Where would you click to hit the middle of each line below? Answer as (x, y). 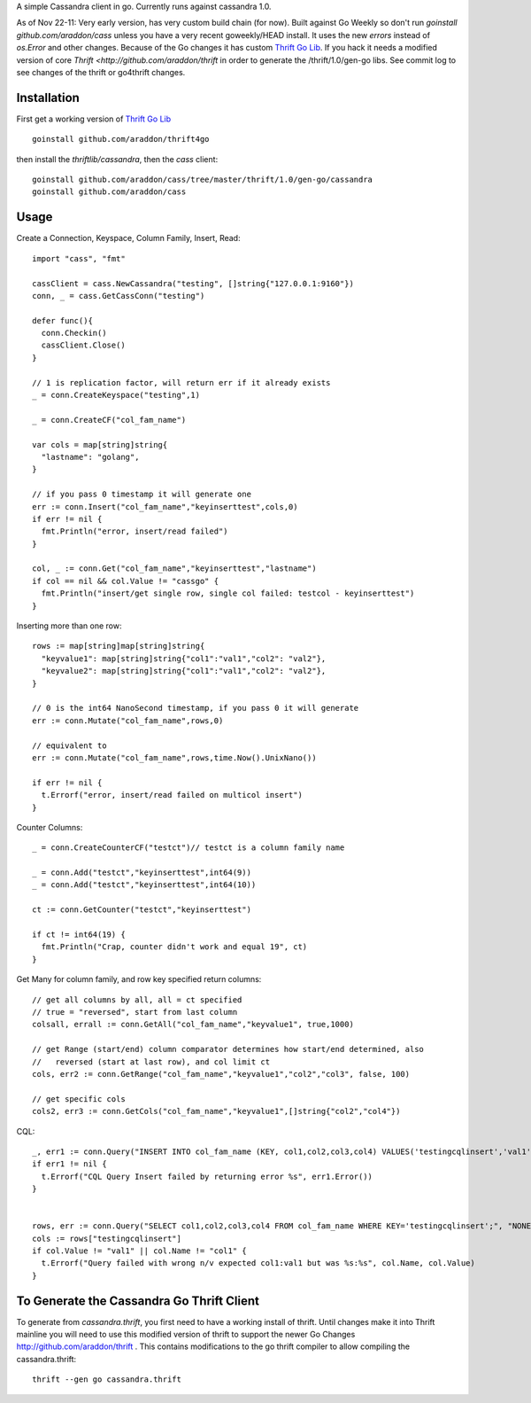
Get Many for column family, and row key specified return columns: (139, 979)
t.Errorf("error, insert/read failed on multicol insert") (172, 795)
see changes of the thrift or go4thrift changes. (101, 72)
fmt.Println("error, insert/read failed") (135, 531)
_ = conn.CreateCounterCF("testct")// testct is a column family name (189, 848)
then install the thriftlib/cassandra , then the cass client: (117, 159)
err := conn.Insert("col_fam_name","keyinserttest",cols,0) (165, 507)
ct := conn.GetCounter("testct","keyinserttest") (142, 910)
